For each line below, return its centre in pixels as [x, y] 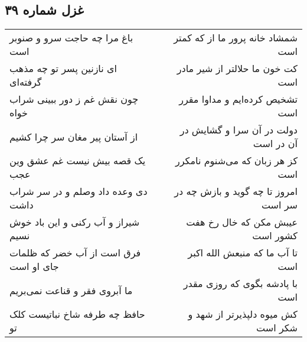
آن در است [275, 144]
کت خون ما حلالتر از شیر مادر [237, 69]
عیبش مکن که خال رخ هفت [242, 222]
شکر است [277, 328]
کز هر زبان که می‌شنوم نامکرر [236, 161]
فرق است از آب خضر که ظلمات [75, 253]
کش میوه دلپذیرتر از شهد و [243, 314]
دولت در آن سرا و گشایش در [239, 130]
